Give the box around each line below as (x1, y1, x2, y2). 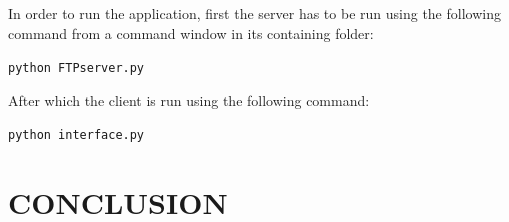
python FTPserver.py (8, 61, 145, 76)
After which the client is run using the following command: (8, 89, 370, 110)
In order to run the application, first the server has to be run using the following (8, 3, 501, 23)
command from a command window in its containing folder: (8, 22, 374, 43)
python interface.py (8, 128, 145, 143)
